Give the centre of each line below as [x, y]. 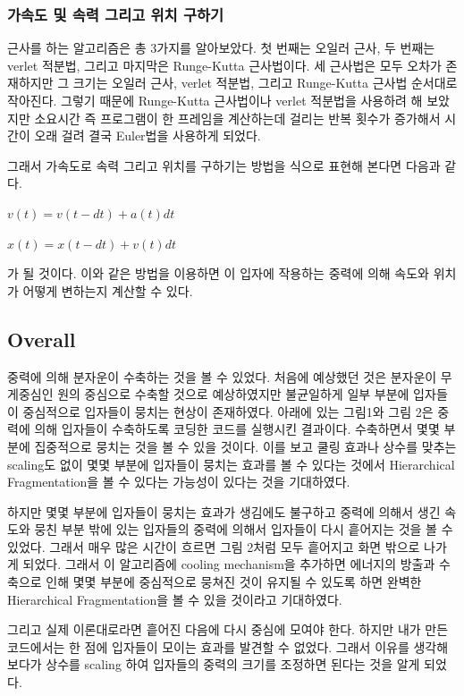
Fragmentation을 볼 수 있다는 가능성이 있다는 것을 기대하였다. [179, 482]
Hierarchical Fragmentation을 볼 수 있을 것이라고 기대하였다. [175, 599]
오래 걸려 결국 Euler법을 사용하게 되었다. [148, 136]
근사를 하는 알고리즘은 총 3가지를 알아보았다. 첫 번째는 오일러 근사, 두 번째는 [221, 48]
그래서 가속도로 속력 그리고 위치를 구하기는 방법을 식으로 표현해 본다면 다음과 [224, 165]
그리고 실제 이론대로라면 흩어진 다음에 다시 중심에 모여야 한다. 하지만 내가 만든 [228, 629]
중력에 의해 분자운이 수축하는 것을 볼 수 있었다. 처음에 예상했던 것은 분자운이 [222, 376]
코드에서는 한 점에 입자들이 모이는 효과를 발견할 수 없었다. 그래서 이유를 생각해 [228, 646]
